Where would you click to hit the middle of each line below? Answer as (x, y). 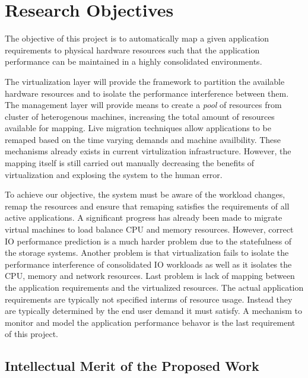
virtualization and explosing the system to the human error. (114, 174)
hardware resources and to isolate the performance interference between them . (147, 93)
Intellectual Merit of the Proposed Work (132, 366)
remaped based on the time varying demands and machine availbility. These (143, 139)
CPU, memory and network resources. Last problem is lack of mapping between (150, 276)
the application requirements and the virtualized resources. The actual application (154, 287)
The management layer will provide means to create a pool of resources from (143, 105)
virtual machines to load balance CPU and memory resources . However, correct (149, 229)
